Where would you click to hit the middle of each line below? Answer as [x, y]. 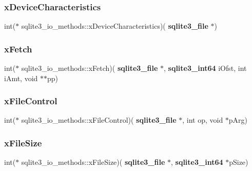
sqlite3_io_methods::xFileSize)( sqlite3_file [93, 162]
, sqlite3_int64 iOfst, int [205, 68]
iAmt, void [21, 78]
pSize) [239, 162]
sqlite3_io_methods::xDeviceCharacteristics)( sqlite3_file [115, 26]
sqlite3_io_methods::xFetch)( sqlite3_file [90, 68]
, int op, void [203, 120]
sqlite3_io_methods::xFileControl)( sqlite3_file [99, 120]
